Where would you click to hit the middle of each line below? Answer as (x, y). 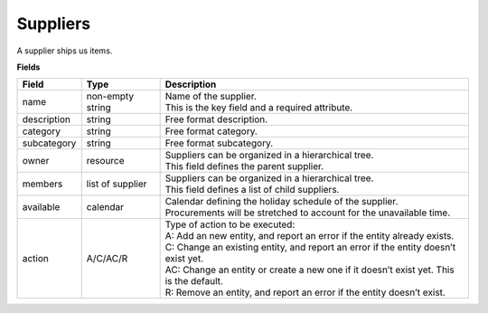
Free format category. (211, 131)
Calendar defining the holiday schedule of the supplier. (282, 202)
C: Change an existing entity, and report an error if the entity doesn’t (310, 247)
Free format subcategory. (219, 143)
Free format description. (216, 119)
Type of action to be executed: (230, 224)
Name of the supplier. (211, 97)
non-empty (110, 97)
